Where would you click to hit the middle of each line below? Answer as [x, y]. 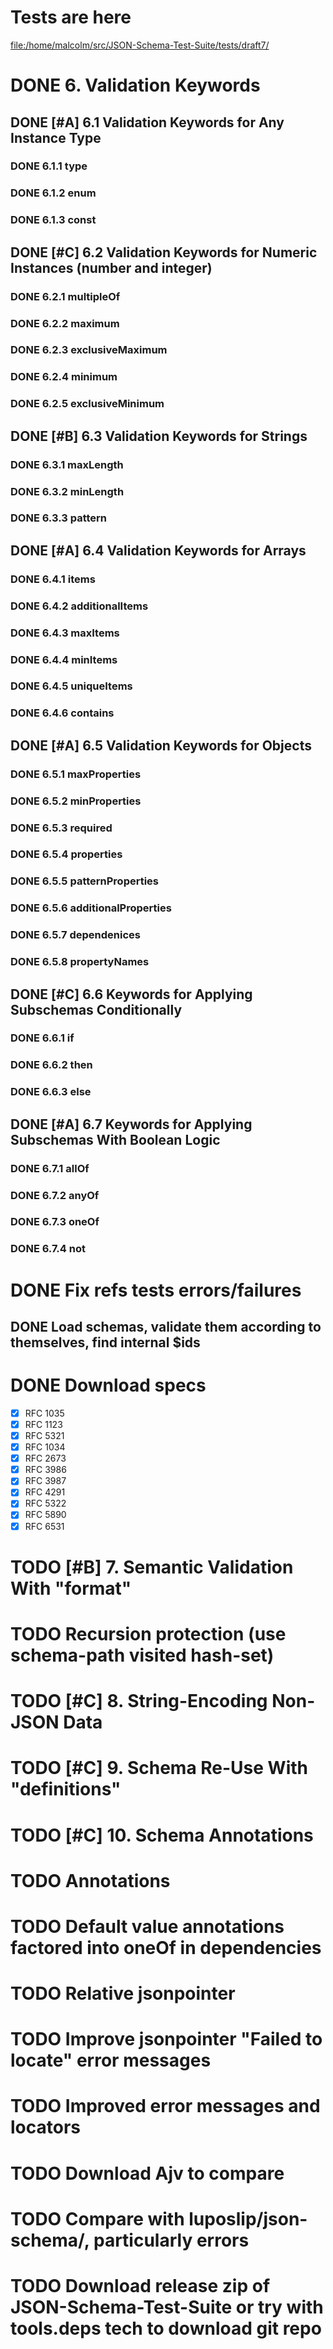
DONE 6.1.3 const [53, 220]
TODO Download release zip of [140, 2286]
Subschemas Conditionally [96, 1009]
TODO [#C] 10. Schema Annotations [162, 1835]
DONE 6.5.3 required [61, 828]
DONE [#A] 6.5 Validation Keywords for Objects [161, 745]
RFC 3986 [45, 1470]
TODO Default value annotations [147, 1926]
